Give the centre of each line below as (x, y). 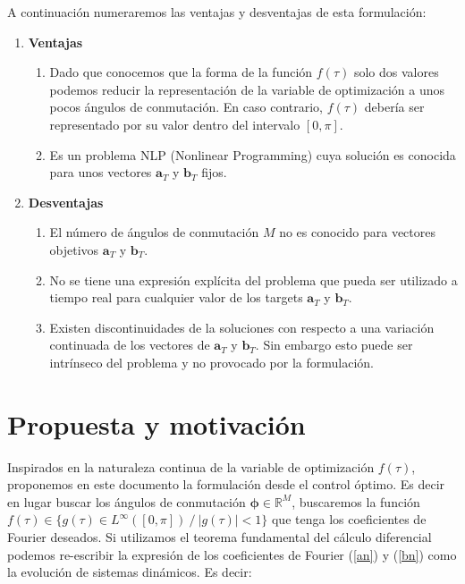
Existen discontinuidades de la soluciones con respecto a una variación (242, 327)
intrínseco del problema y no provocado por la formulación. (211, 362)
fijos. (214, 172)
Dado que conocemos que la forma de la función (181, 72)
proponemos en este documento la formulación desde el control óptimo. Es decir (226, 484)
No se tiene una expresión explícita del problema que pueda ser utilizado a (254, 279)
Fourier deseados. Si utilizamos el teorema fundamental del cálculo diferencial (220, 537)
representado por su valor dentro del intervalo (175, 124)
